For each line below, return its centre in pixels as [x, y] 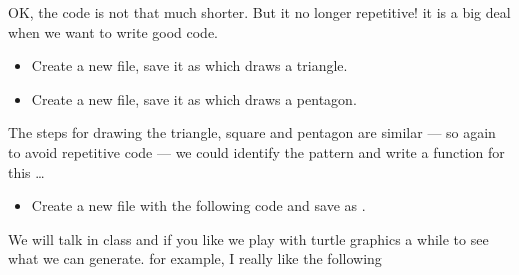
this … [26, 171]
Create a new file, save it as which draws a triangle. [189, 65]
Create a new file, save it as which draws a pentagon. [194, 98]
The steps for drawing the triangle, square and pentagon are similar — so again [252, 132]
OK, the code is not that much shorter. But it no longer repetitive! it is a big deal [259, 12]
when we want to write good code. [113, 31]
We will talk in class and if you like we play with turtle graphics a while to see [248, 238]
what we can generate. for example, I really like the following [195, 258]
